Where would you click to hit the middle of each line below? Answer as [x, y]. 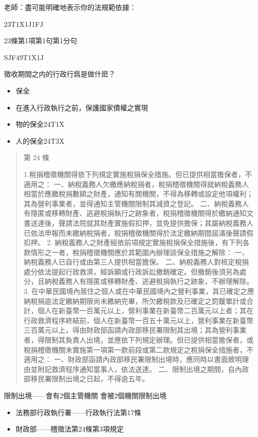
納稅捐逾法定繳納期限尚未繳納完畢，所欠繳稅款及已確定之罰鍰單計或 [135, 301]
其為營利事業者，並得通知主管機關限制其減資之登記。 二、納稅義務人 [136, 203]
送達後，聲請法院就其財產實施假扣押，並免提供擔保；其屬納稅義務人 [142, 222]
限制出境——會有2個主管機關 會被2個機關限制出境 [85, 395]
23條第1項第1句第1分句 [41, 41]
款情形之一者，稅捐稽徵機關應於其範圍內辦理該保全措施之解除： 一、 [136, 252]
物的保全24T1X [40, 124]
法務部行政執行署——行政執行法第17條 [78, 412]
